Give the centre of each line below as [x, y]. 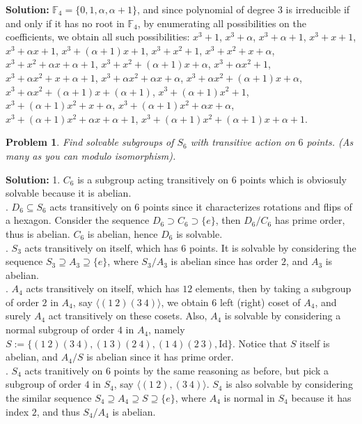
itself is [315, 343]
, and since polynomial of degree [206, 9]
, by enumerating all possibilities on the [222, 23]
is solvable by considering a [283, 316]
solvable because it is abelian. [69, 193]
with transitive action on [243, 142]
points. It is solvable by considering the [273, 247]
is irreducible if [318, 9]
